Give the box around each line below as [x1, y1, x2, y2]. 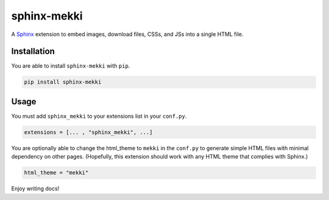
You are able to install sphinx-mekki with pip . [11, 62, 130, 70]
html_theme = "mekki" [24, 170, 89, 176]
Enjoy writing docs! [11, 185, 60, 192]
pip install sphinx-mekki [24, 79, 102, 85]
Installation [11, 46, 55, 57]
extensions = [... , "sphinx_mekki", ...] [24, 129, 153, 135]
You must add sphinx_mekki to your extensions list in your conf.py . [11, 112, 187, 120]
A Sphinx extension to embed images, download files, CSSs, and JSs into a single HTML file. [11, 30, 244, 38]
